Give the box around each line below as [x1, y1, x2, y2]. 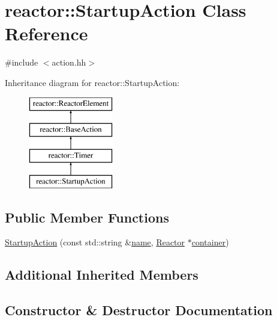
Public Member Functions [5, 208, 169, 226]
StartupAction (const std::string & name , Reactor [5, 236, 185, 248]
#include [5, 56, 38, 69]
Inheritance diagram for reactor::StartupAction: [5, 76, 180, 88]
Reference [5, 21, 88, 46]
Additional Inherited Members [5, 265, 198, 284]
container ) [191, 236, 229, 248]
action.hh [52, 56, 86, 69]
